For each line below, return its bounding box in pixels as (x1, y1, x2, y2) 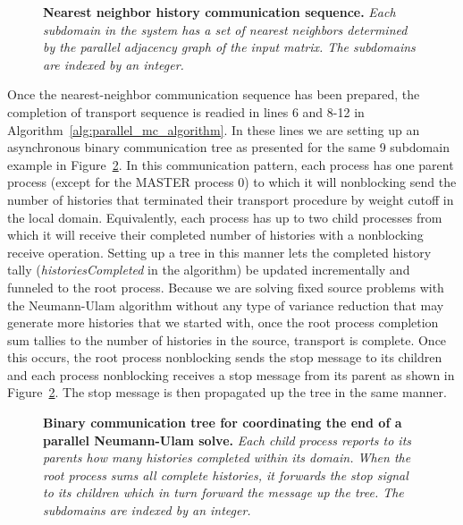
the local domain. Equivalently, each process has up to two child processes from (7, 207, 442, 226)
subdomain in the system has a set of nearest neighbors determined (43, 20, 408, 38)
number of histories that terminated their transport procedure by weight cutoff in (7, 190, 454, 208)
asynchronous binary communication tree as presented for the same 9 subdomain (7, 138, 450, 157)
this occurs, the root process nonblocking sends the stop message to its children (7, 348, 442, 367)
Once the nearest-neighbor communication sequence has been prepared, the (7, 85, 420, 104)
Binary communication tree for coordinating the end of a (43, 413, 402, 432)
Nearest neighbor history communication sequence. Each (43, 3, 396, 21)
